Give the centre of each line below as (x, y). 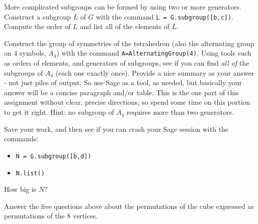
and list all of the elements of (125, 26)
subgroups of (24, 72)
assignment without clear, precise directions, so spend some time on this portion (127, 102)
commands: (21, 139)
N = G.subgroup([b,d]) (54, 156)
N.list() (30, 173)
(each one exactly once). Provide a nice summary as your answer (155, 72)
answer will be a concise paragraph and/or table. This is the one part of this (121, 92)
